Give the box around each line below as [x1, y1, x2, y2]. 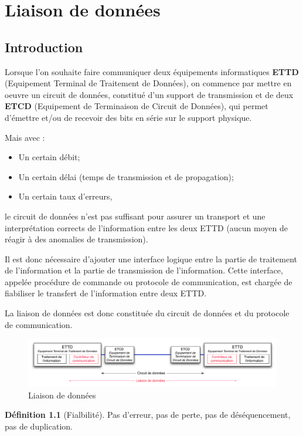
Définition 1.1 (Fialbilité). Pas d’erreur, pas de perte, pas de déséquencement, [5, 408, 291, 421]
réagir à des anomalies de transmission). [5, 233, 148, 245]
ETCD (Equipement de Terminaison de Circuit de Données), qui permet [5, 100, 268, 112]
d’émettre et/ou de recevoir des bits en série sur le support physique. [5, 111, 252, 123]
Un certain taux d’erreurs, [18, 190, 113, 202]
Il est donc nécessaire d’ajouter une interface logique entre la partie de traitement [5, 252, 297, 265]
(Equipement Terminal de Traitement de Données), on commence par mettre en [5, 77, 292, 89]
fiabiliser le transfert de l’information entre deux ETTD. [5, 287, 207, 299]
